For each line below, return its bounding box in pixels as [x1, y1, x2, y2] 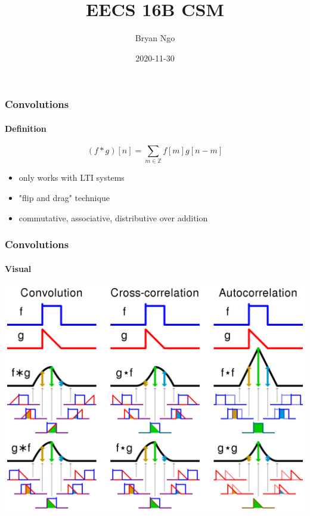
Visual [5, 262, 32, 274]
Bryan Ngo [135, 32, 175, 44]
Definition [5, 122, 46, 134]
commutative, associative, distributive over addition [18, 211, 208, 224]
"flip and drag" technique [18, 191, 110, 203]
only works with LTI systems [18, 171, 125, 184]
